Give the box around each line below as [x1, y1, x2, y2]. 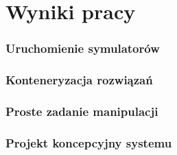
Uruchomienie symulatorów [5, 40, 160, 57]
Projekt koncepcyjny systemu [5, 134, 172, 151]
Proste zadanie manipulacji [5, 102, 158, 119]
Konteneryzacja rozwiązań [5, 71, 153, 88]
